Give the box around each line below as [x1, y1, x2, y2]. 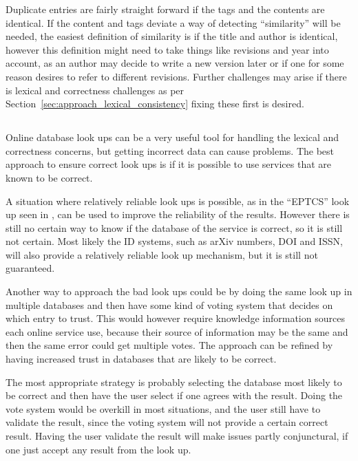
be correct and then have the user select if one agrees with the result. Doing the [6, 388, 343, 403]
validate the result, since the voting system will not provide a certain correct [6, 415, 328, 429]
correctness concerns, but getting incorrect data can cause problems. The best [6, 143, 335, 158]
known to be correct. [6, 170, 93, 184]
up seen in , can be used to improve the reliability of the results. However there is [6, 207, 350, 222]
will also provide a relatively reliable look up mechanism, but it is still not [6, 247, 318, 261]
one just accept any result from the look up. [6, 442, 191, 456]
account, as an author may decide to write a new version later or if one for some [6, 56, 344, 70]
